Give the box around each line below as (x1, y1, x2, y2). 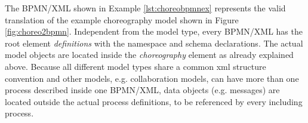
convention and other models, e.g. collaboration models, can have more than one (5, 72, 299, 84)
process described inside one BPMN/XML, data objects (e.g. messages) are (5, 84, 280, 96)
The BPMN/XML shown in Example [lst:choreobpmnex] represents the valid (5, 2, 286, 14)
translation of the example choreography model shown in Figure (5, 13, 239, 26)
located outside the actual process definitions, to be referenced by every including (5, 95, 303, 107)
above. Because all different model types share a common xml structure (5, 60, 266, 72)
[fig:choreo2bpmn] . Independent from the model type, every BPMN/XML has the (5, 25, 303, 38)
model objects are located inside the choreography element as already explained (5, 48, 294, 61)
